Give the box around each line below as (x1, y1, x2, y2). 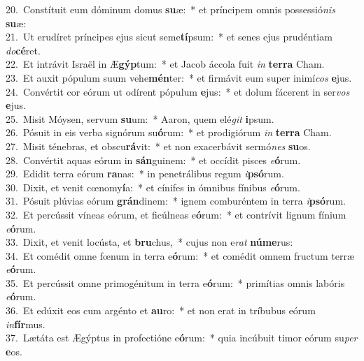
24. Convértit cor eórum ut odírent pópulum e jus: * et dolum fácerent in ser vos (6, 84, 350, 98)
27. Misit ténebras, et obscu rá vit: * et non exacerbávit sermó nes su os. (6, 138, 311, 153)
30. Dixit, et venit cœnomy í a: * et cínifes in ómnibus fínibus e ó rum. (6, 179, 300, 194)
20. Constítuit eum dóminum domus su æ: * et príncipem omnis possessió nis (6, 2, 335, 16)
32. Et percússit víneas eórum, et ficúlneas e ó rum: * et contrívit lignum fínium (6, 207, 346, 221)
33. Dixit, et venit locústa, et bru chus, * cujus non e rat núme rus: (6, 235, 293, 249)
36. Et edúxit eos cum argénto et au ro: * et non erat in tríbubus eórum (6, 303, 316, 318)
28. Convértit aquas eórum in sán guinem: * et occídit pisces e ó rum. (6, 152, 301, 167)
